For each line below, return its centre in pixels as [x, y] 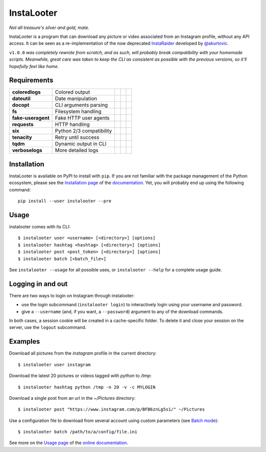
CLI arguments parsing [81, 105]
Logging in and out [38, 284]
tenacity [22, 137]
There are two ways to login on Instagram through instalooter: [72, 295]
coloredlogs [27, 92]
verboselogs [27, 150]
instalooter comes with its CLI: [40, 227]
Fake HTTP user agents [82, 118]
